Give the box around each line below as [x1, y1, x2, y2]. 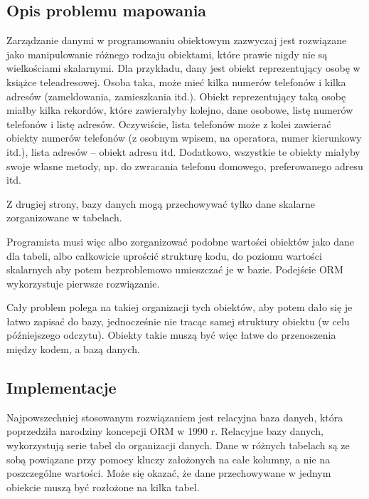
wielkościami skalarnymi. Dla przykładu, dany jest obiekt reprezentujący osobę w [6, 61, 360, 75]
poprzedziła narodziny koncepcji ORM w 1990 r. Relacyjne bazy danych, [6, 424, 323, 438]
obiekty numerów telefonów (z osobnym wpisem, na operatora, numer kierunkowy [6, 130, 362, 145]
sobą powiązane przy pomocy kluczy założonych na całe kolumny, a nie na [6, 451, 331, 466]
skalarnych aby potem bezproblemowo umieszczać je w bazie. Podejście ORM [6, 262, 343, 277]
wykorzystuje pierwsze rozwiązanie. [6, 275, 160, 290]
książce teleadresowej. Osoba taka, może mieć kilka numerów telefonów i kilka [6, 74, 346, 89]
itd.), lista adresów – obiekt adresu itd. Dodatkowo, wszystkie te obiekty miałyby [6, 144, 360, 159]
